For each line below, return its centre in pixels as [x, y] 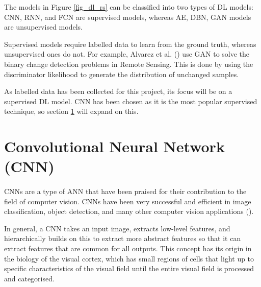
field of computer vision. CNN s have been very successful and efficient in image [128, 201]
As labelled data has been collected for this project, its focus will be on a [118, 91]
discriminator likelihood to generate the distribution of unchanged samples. [122, 74]
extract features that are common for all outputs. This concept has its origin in [128, 248]
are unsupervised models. [43, 27]
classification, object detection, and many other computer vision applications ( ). [129, 211]
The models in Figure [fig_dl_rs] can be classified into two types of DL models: [129, 7]
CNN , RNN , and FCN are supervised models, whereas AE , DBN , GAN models [128, 17]
